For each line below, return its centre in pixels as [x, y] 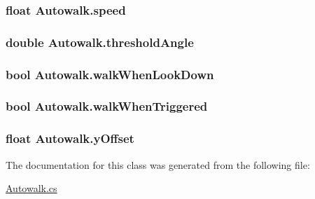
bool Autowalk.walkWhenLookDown [110, 74]
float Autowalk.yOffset [70, 138]
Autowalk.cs [31, 188]
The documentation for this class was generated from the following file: [158, 164]
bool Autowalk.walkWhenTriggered [107, 106]
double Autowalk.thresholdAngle [100, 42]
